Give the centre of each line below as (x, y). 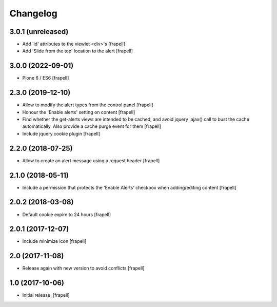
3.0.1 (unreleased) (39, 32)
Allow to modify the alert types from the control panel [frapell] (88, 105)
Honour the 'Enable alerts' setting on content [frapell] (79, 112)
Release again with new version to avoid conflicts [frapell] (83, 268)
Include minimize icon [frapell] (54, 241)
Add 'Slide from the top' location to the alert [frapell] (78, 51)
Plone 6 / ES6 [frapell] (46, 78)
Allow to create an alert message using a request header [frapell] (91, 160)
